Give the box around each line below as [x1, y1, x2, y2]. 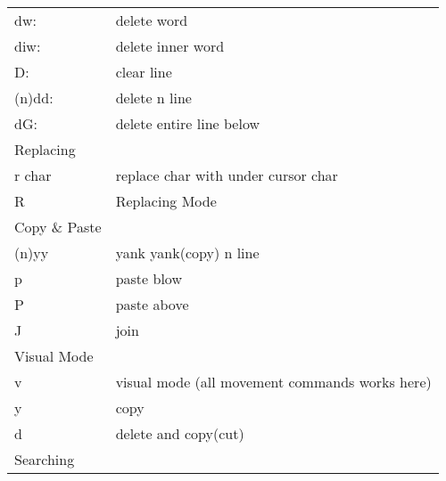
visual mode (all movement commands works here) [115, 371, 432, 392]
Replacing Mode [115, 191, 217, 211]
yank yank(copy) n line [115, 242, 260, 263]
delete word [115, 10, 188, 30]
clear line [115, 61, 172, 82]
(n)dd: [14, 87, 54, 108]
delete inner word [115, 36, 225, 56]
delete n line [115, 87, 192, 108]
